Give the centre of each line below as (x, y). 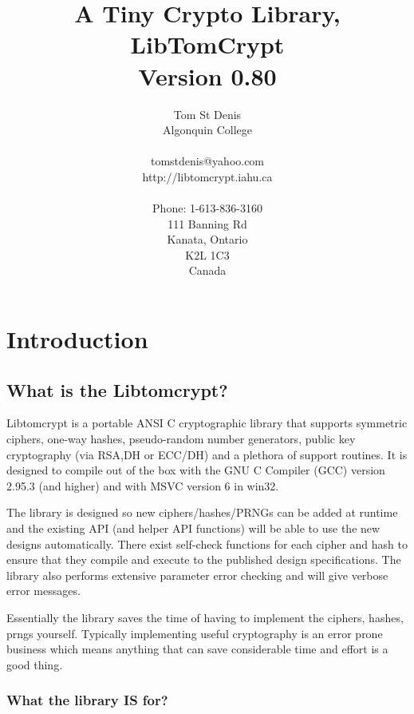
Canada (207, 270)
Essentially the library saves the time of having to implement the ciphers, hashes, (205, 617)
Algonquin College (207, 130)
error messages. (43, 591)
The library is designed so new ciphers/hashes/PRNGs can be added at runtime (202, 512)
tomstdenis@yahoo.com (207, 161)
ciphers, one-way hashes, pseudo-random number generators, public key (181, 439)
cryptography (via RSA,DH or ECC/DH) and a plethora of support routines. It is (207, 454)
